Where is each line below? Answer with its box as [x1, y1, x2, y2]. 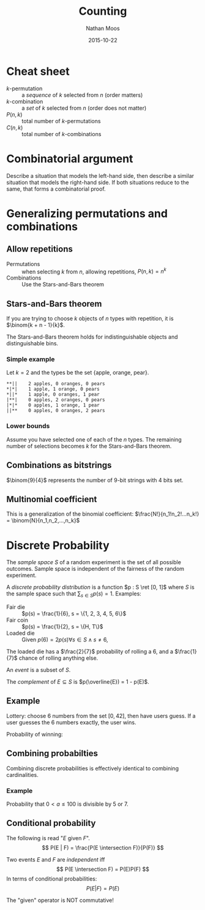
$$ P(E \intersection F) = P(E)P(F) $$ [56, 865, 150, 873]
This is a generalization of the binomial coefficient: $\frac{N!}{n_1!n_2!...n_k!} [6, 510, 199, 518]
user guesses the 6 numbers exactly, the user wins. [6, 719, 136, 726]
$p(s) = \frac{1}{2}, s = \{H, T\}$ [21, 623, 103, 630]
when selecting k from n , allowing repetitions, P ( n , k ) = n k [21, 267, 166, 275]
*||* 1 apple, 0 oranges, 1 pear [6, 391, 100, 398]
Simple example [6, 355, 55, 364]
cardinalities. [6, 771, 39, 778]
